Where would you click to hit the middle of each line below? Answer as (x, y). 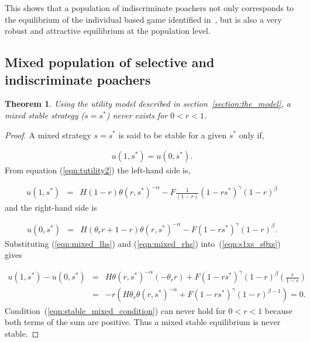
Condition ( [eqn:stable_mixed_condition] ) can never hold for (115, 310)
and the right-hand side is (51, 207)
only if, (252, 135)
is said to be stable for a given (173, 135)
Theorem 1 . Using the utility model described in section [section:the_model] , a (148, 104)
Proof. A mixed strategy (48, 135)
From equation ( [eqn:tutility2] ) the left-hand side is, (98, 170)
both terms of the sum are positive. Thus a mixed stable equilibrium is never (143, 322)
